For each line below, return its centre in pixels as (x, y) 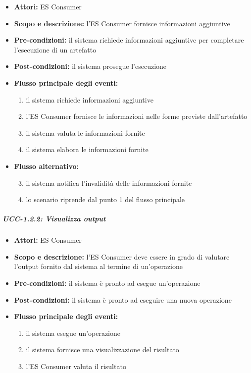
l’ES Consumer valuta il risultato (76, 366)
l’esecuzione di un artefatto (55, 49)
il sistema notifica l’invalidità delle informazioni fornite (109, 183)
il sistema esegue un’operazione (73, 333)
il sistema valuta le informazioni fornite (85, 133)
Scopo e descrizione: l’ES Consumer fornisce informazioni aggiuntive (122, 23)
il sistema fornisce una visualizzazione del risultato (102, 349)
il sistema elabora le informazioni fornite (87, 149)
